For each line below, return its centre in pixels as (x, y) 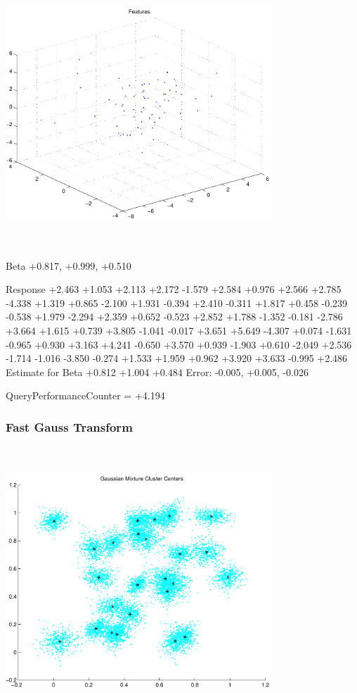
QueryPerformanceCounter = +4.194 (85, 395)
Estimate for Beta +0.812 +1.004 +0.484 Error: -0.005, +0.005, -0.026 (157, 372)
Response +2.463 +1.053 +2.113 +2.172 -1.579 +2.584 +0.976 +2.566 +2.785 (174, 289)
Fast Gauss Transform (69, 426)
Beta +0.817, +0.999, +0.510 (69, 265)
